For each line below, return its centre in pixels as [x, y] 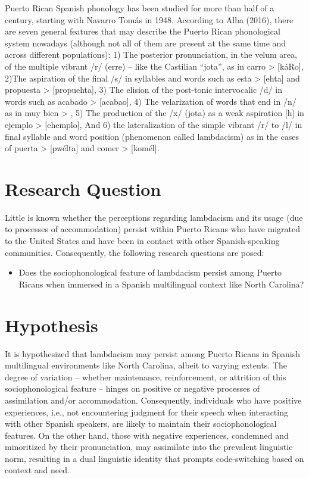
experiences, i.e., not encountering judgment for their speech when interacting [146, 412]
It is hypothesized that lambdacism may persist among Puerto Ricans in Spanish [153, 353]
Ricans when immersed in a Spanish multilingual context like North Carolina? [161, 284]
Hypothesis [51, 325]
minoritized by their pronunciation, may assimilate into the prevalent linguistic [149, 447]
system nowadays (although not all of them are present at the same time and [146, 43]
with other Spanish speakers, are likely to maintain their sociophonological [141, 424]
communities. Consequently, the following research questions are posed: [135, 252]
